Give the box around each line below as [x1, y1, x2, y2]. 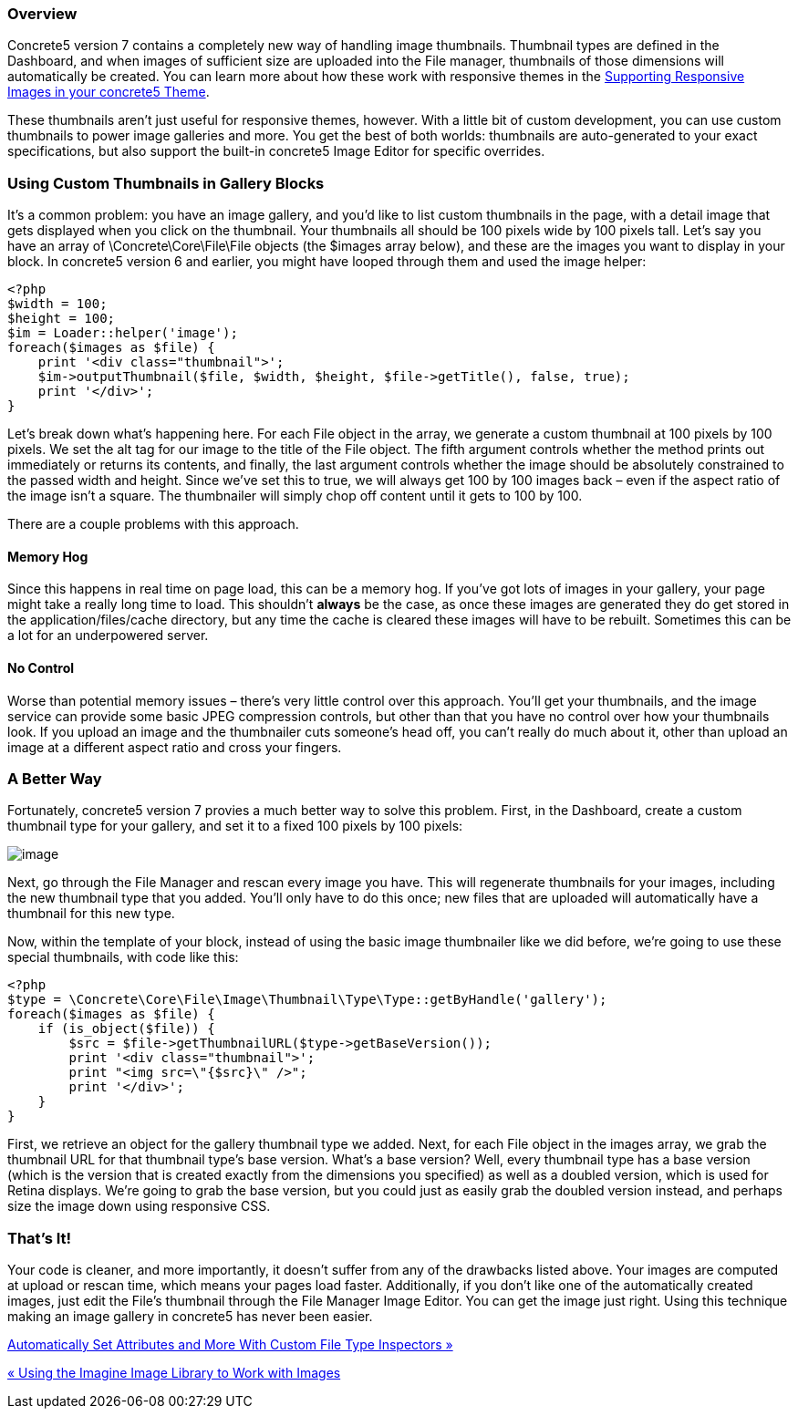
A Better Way [7, 769, 102, 788]
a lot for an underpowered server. [7, 627, 209, 644]
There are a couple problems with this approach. [7, 516, 299, 532]
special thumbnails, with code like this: [7, 949, 239, 966]
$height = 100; [7, 311, 116, 326]
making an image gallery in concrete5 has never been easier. [7, 1308, 373, 1325]
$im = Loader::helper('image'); [7, 326, 238, 341]
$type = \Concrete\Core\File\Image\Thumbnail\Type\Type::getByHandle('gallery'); [7, 992, 607, 1008]
